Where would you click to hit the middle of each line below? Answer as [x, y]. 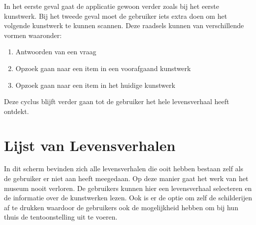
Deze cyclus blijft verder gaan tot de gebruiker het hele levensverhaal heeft [117, 101]
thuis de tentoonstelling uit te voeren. [61, 217]
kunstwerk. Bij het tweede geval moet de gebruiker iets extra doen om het [116, 16]
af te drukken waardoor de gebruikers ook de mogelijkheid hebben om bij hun [121, 207]
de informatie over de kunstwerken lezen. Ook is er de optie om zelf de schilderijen [128, 198]
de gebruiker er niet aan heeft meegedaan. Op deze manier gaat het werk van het [126, 178]
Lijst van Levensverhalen [90, 145]
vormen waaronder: [33, 35]
